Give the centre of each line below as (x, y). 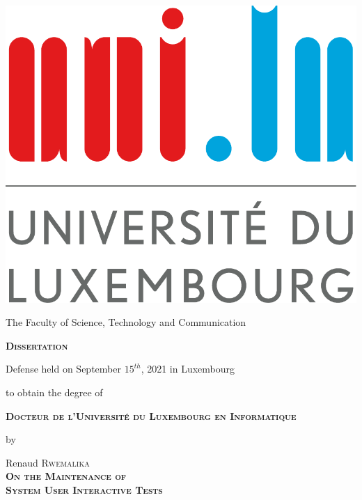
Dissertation (37, 345)
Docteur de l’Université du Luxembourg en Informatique (151, 415)
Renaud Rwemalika (48, 462)
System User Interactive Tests (84, 489)
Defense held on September (63, 369)
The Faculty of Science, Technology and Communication (126, 322)
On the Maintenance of (66, 476)
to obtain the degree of (54, 392)
